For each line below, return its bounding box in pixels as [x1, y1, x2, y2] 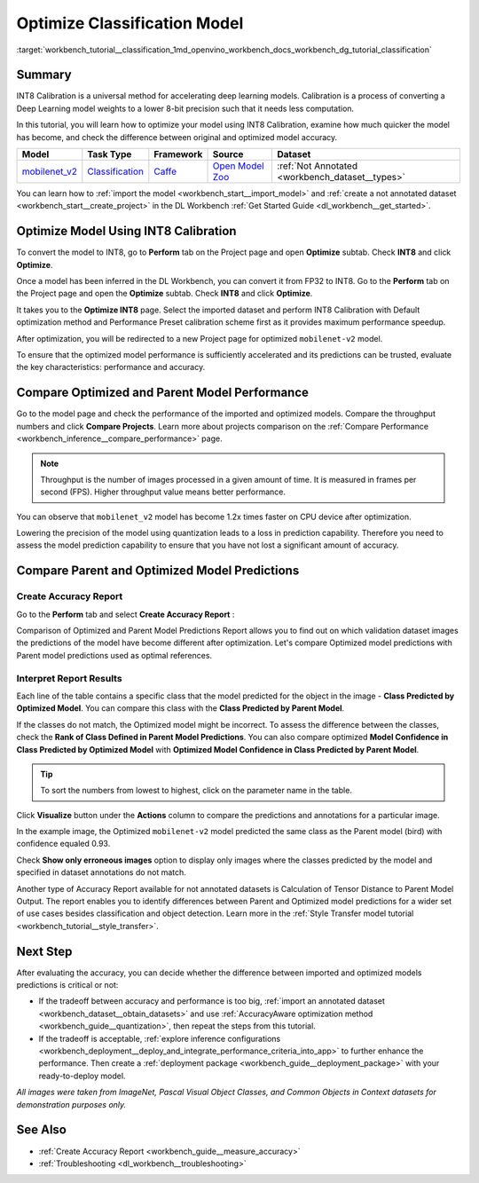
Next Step [16, 943, 73, 958]
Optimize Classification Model [16, 13, 244, 33]
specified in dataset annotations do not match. [16, 867, 186, 878]
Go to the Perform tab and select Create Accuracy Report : [16, 609, 235, 619]
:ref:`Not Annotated [276, 160, 358, 172]
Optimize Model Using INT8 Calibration [16, 224, 237, 239]
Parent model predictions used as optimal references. [16, 650, 213, 660]
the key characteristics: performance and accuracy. [16, 362, 206, 373]
